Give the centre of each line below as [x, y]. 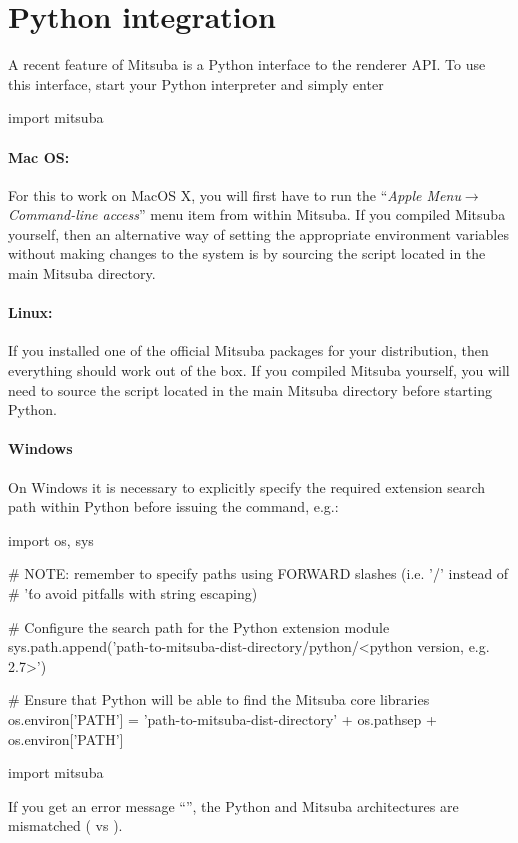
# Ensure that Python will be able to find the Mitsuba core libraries [219, 699]
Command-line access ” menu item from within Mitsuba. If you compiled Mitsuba [257, 214]
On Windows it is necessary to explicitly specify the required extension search [247, 486]
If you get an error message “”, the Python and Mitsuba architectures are [233, 805]
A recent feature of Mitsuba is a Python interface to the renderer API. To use [247, 64]
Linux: [30, 312]
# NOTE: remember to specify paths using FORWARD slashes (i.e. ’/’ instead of [258, 573]
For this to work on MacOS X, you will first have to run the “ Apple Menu [234, 194]
